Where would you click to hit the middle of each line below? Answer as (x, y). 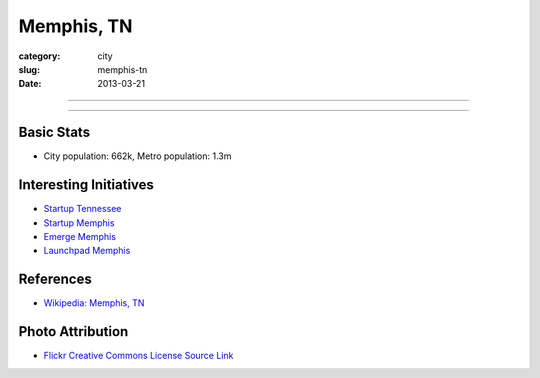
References (55, 279)
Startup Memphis (79, 222)
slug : (29, 69)
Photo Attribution (73, 331)
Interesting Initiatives (86, 185)
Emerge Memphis (80, 236)
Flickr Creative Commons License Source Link (138, 356)
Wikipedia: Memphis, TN (94, 303)
